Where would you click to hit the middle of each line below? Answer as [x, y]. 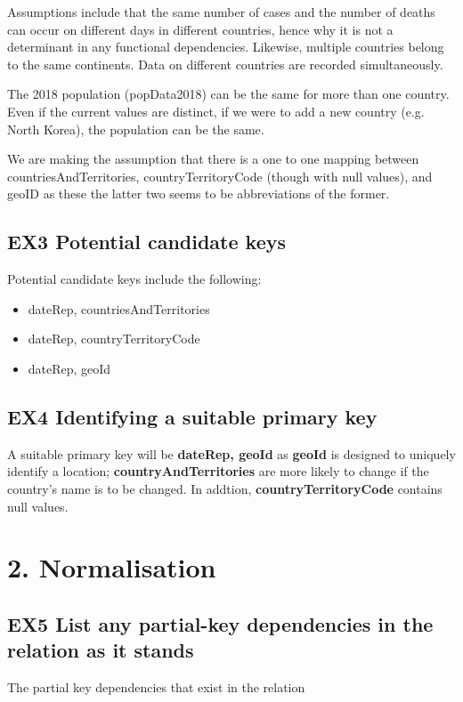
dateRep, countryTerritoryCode [114, 339]
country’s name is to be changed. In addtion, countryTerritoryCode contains [225, 488]
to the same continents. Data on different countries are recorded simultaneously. [225, 64]
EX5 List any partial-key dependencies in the [220, 623]
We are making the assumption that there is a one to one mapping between [213, 159]
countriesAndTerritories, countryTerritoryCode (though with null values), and [220, 176]
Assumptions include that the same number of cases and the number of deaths [221, 12]
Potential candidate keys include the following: [134, 279]
